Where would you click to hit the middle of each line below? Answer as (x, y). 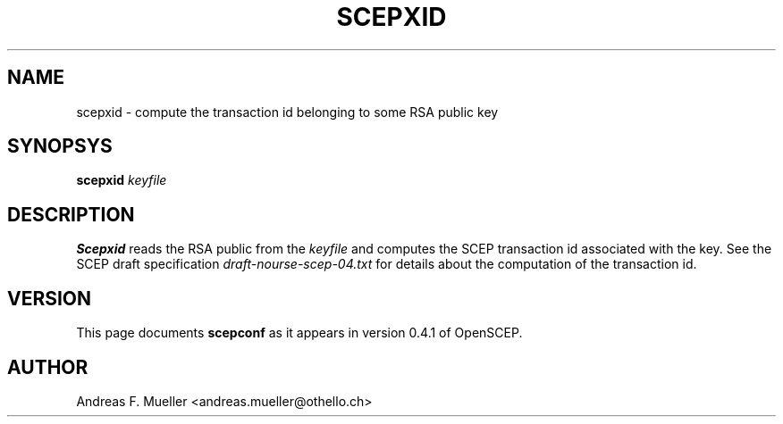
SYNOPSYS (60, 146)
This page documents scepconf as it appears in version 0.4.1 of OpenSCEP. (299, 333)
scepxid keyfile (122, 180)
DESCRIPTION (71, 214)
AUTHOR (48, 367)
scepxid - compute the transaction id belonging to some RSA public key (287, 112)
